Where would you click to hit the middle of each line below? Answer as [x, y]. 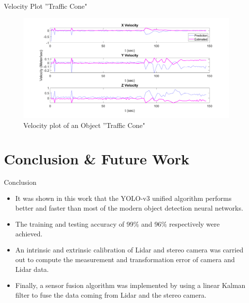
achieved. [29, 233]
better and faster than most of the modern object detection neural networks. [129, 207]
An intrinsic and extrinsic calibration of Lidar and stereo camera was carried [129, 250]
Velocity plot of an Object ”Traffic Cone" [84, 125]
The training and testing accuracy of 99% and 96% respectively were [117, 224]
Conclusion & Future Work [97, 158]
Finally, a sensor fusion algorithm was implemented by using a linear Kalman [130, 285]
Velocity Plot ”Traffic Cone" [46, 6]
